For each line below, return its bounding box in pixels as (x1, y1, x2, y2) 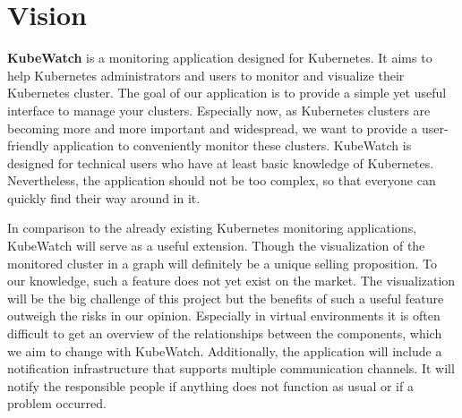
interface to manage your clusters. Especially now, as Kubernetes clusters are (7, 100, 431, 119)
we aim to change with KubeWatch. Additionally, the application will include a (7, 341, 442, 360)
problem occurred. (7, 394, 107, 413)
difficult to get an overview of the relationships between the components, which (7, 324, 442, 343)
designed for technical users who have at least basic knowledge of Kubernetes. (7, 153, 434, 172)
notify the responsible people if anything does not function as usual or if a (7, 376, 414, 395)
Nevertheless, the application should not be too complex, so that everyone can (7, 171, 436, 190)
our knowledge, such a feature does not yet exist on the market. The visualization (7, 271, 456, 290)
